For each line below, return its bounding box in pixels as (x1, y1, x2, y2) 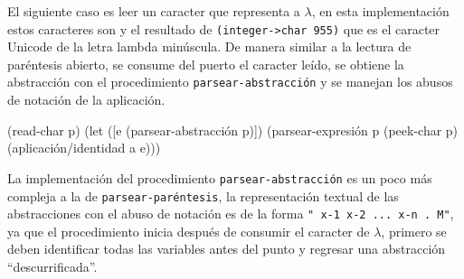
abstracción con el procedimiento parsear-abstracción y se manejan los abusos (7, 72, 453, 91)
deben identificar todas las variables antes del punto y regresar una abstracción (7, 239, 446, 258)
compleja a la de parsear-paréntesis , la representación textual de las (7, 186, 399, 205)
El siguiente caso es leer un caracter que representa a (7, 2, 300, 20)
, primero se (381, 221, 447, 240)
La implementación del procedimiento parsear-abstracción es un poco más (7, 168, 432, 187)
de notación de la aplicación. (7, 90, 166, 109)
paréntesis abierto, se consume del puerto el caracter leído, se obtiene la (7, 54, 404, 73)
